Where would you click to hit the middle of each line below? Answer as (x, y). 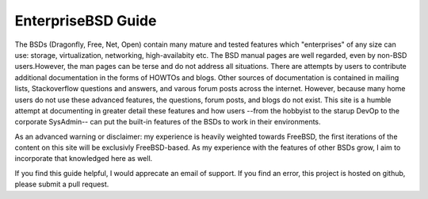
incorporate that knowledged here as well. (84, 159)
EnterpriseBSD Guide (86, 21)
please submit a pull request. (62, 184)
